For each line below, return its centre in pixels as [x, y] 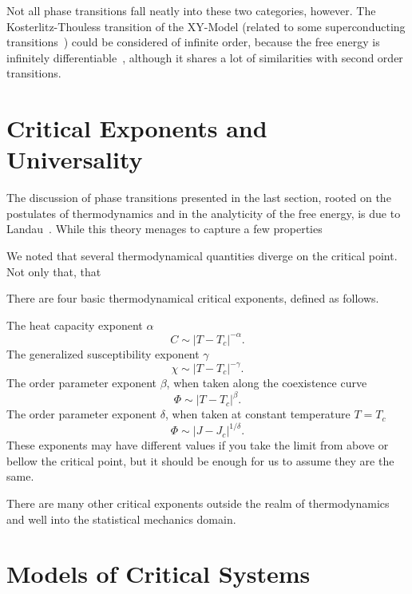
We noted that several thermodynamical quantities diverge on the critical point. [202, 256]
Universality [75, 159]
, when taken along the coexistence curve [267, 383]
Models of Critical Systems [158, 574]
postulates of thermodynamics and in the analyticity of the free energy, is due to [204, 213]
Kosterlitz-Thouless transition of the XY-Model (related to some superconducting [206, 26]
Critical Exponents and [137, 128]
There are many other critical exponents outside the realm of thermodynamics [198, 503]
